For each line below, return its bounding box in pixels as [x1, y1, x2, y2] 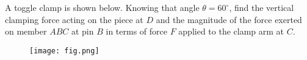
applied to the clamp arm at [178, 25, 284, 38]
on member [5, 25, 47, 38]
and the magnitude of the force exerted [156, 13, 302, 25]
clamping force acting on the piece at [5, 13, 143, 25]
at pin [71, 25, 94, 38]
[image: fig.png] [29, 46, 99, 55]
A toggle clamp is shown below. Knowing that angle [5, 1, 200, 13]
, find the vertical [229, 1, 294, 13]
